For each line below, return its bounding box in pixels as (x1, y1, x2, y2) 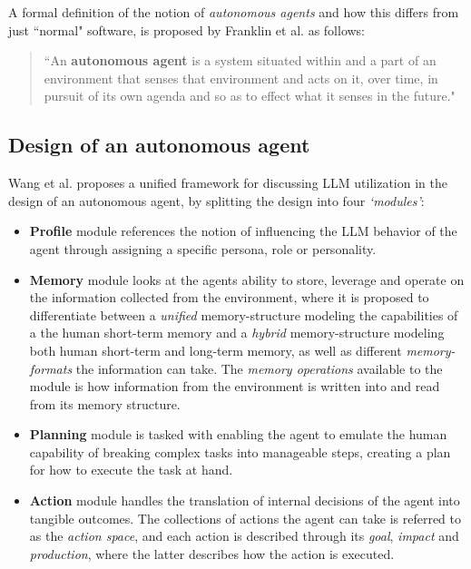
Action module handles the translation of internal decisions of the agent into (29, 491, 460, 510)
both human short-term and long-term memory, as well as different (29, 340, 402, 359)
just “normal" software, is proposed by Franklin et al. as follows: (8, 20, 366, 39)
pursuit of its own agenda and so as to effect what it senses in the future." (44, 86, 456, 105)
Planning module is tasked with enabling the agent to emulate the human (29, 425, 447, 444)
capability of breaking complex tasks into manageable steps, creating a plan (29, 442, 451, 461)
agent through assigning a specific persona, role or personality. (29, 239, 377, 258)
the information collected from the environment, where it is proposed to (29, 288, 429, 307)
